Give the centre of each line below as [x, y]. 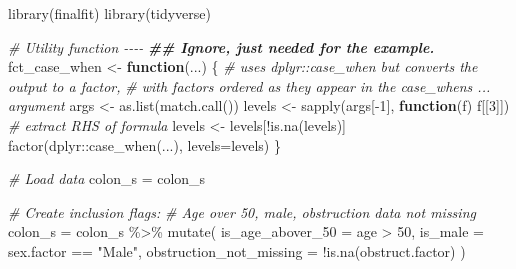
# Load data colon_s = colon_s [107, 178]
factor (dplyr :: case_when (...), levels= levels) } [144, 144]
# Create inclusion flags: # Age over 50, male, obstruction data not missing [242, 211]
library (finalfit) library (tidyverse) [109, 13]
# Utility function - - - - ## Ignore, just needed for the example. [221, 46]
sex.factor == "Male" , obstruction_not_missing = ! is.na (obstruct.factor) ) [237, 250]
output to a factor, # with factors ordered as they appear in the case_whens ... [249, 85]
